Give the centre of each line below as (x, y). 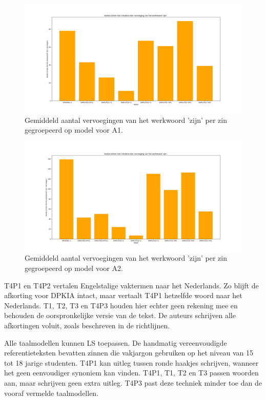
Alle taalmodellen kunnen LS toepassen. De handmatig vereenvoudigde (116, 342)
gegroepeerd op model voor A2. (74, 268)
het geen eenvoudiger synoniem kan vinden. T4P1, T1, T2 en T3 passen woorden (131, 373)
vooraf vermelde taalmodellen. (52, 393)
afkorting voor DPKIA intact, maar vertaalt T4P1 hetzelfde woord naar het (123, 295)
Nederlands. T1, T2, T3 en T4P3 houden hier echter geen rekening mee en (121, 305)
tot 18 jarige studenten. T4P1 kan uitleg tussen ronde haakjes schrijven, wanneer (131, 362)
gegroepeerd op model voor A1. (74, 130)
